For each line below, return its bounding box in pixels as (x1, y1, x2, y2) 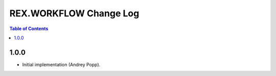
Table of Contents (9, 26, 49, 32)
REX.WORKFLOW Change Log (9, 8, 140, 19)
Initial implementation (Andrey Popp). (22, 61, 101, 67)
